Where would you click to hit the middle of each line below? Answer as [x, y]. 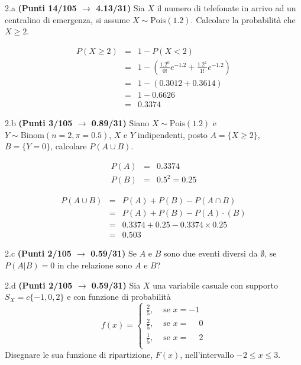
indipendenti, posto [172, 134]
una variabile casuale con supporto [215, 285]
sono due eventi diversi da [211, 253]
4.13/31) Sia [120, 8]
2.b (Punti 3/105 [39, 122]
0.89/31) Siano [120, 122]
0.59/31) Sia [116, 285]
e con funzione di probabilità [119, 297]
